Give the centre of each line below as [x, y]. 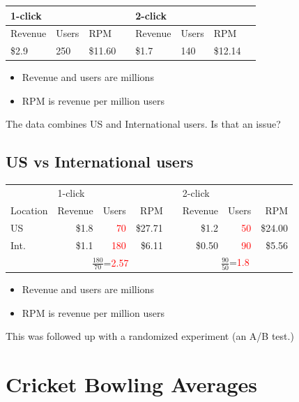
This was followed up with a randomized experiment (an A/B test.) [150, 336]
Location [29, 210]
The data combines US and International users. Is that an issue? [143, 124]
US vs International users [100, 162]
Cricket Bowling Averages [132, 384]
